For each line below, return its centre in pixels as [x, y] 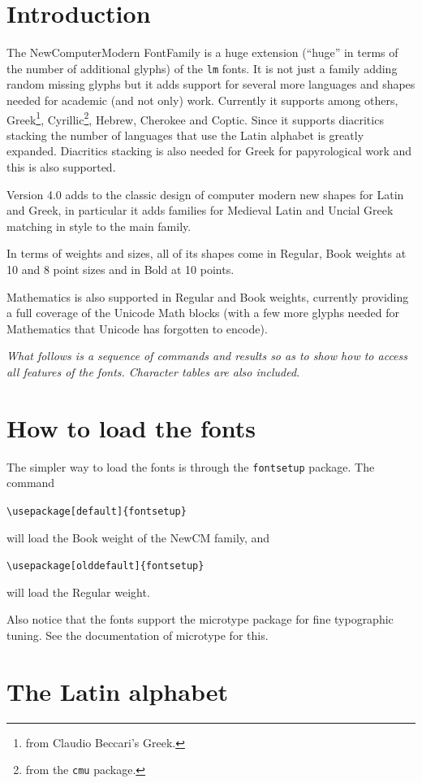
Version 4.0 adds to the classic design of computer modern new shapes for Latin [205, 194]
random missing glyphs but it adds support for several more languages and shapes [211, 84]
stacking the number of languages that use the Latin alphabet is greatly [185, 135]
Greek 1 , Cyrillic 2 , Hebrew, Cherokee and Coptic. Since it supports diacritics [195, 118]
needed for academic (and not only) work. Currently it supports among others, [202, 100]
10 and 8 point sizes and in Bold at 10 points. [121, 269]
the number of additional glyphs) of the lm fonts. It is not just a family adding [202, 68]
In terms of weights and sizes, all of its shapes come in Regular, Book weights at [207, 253]
